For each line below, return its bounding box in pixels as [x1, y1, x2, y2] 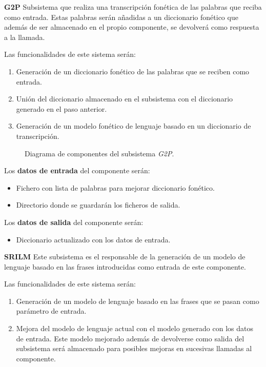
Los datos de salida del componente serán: [4, 216, 144, 227]
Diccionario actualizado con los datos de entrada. [16, 234, 171, 244]
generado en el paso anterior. [16, 103, 107, 114]
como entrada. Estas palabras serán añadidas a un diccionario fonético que [4, 11, 238, 22]
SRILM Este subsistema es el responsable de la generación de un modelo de [4, 251, 245, 262]
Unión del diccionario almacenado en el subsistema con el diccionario [16, 93, 233, 104]
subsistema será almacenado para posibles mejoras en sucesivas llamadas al [16, 343, 252, 354]
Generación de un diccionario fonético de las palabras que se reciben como [16, 66, 250, 76]
